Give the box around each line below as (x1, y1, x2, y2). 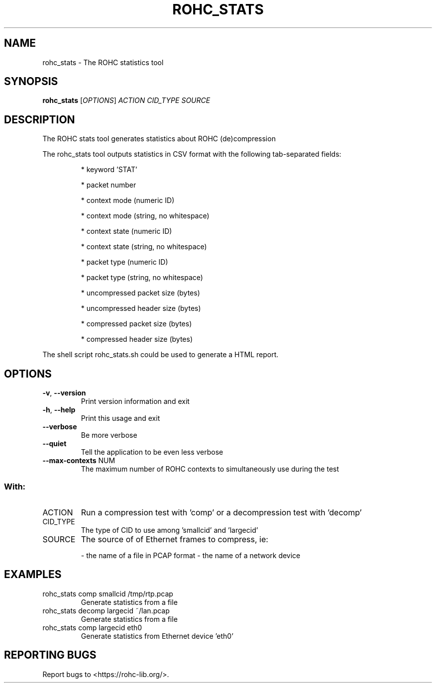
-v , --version (42, 389, 86, 397)
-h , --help (42, 405, 76, 414)
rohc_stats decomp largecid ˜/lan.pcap (42, 606, 170, 615)
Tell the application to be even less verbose (81, 448, 223, 457)
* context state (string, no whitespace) (81, 242, 207, 251)
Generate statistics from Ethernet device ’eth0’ (81, 631, 233, 640)
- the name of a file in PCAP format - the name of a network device (81, 551, 301, 560)
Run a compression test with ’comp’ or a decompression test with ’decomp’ (81, 507, 362, 517)
